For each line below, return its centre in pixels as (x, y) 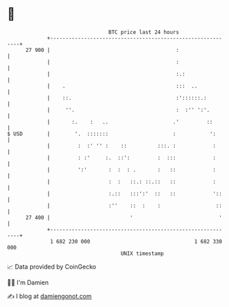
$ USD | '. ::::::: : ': (111, 134)
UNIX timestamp (142, 253)
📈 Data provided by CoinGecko (52, 267)
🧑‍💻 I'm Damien (28, 282)
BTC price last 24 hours (144, 32)
